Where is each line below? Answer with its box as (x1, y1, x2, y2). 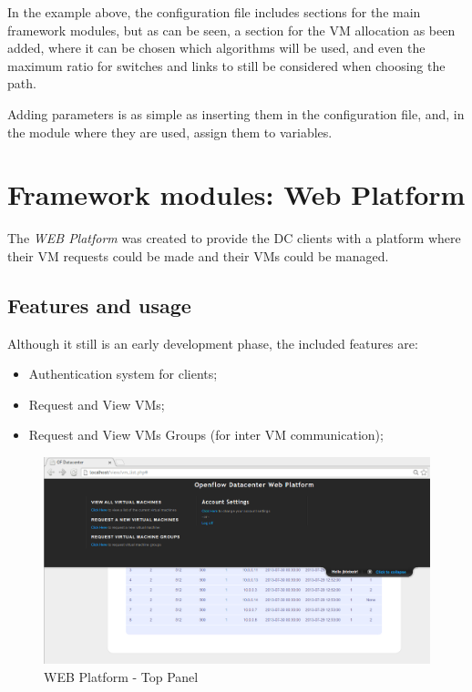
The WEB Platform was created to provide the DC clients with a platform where (7, 229, 461, 248)
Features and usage (7, 290, 191, 319)
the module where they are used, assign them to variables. (7, 122, 333, 141)
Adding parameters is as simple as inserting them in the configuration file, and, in (7, 104, 465, 123)
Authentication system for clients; (28, 364, 218, 383)
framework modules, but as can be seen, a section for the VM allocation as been (7, 20, 456, 39)
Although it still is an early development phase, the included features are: (7, 333, 418, 352)
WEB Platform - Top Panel (44, 667, 199, 686)
